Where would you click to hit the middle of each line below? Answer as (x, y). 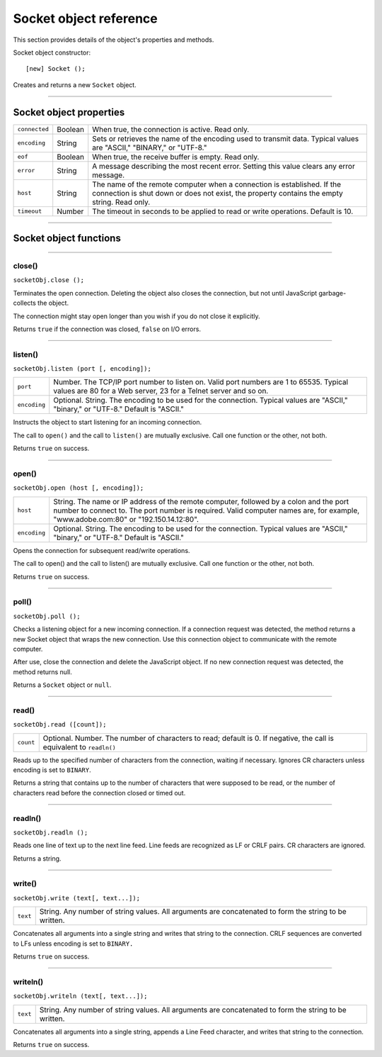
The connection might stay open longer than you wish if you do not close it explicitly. (137, 316)
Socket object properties (69, 112)
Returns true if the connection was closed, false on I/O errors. (107, 329)
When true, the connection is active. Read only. (171, 129)
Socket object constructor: (52, 52)
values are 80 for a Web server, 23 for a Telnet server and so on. (161, 391)
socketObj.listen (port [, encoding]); (82, 369)
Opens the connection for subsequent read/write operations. (102, 550)
